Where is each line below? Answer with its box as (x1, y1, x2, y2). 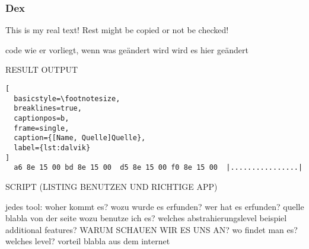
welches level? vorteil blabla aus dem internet (5, 235, 170, 247)
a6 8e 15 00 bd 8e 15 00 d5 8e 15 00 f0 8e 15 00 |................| (14, 163, 303, 172)
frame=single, (14, 124, 69, 132)
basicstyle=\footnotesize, (14, 94, 120, 103)
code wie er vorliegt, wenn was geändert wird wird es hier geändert (5, 43, 249, 56)
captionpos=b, (14, 114, 69, 122)
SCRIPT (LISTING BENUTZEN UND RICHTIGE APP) (5, 180, 218, 192)
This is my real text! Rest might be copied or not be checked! (5, 24, 229, 36)
